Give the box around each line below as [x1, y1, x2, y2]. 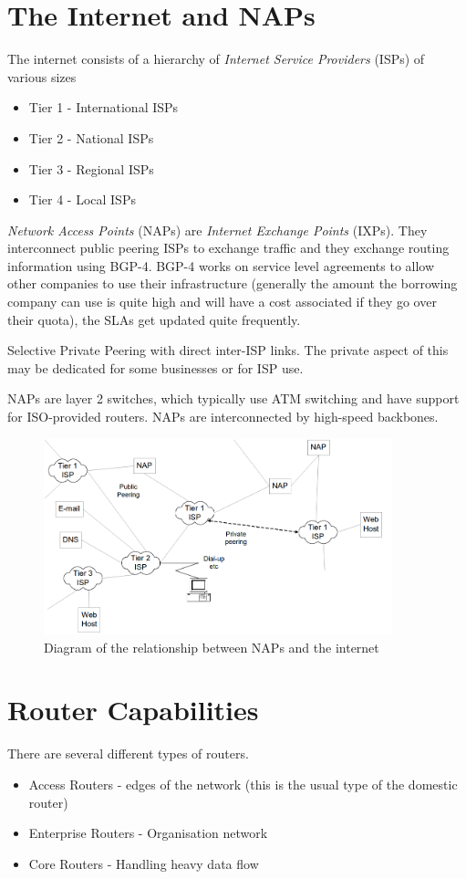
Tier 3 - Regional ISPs [28, 159, 154, 178]
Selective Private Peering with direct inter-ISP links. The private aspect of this [7, 340, 449, 360]
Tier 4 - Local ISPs [28, 190, 136, 209]
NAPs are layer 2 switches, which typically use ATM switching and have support [7, 389, 460, 408]
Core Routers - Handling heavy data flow [28, 853, 259, 873]
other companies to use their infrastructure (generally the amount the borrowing [7, 274, 458, 293]
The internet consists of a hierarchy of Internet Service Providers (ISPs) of [7, 49, 425, 68]
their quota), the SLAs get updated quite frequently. [7, 309, 301, 329]
